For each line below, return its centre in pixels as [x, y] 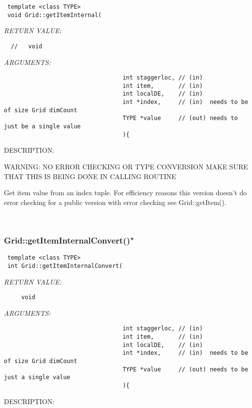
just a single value [37, 377]
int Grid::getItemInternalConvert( [65, 266]
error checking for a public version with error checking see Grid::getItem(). [115, 202]
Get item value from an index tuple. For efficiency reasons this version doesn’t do [126, 193]
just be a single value [42, 127]
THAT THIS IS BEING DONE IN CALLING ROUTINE [90, 176]
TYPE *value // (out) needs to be [185, 369]
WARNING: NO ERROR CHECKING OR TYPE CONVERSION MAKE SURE [126, 166]
